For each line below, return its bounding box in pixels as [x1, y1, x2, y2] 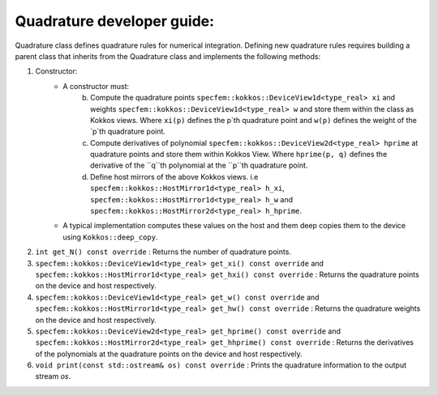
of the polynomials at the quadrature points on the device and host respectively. [35, 349, 303, 359]
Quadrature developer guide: [15, 12, 215, 30]
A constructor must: [62, 81, 130, 91]
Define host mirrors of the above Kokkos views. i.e [90, 172, 259, 181]
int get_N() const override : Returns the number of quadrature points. [35, 247, 292, 257]
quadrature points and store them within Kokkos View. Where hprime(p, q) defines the [90, 150, 388, 159]
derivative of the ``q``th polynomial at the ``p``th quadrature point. [90, 160, 308, 170]
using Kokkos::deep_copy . [62, 231, 158, 242]
